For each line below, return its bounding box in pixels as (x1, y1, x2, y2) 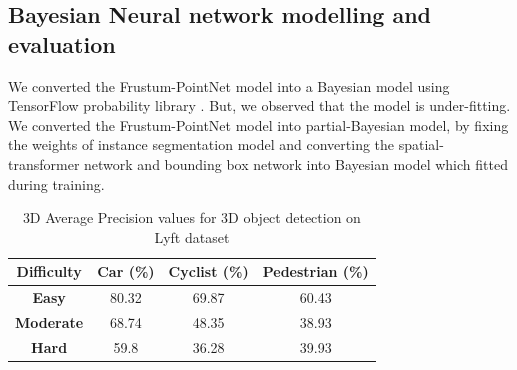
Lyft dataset (154, 226, 230, 247)
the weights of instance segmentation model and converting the (8, 134, 395, 155)
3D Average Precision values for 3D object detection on (22, 207, 361, 228)
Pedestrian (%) (262, 261, 369, 282)
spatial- (398, 134, 444, 155)
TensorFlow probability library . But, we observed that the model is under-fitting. (8, 95, 511, 116)
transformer (8, 153, 80, 174)
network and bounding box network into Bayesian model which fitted (84, 153, 508, 174)
